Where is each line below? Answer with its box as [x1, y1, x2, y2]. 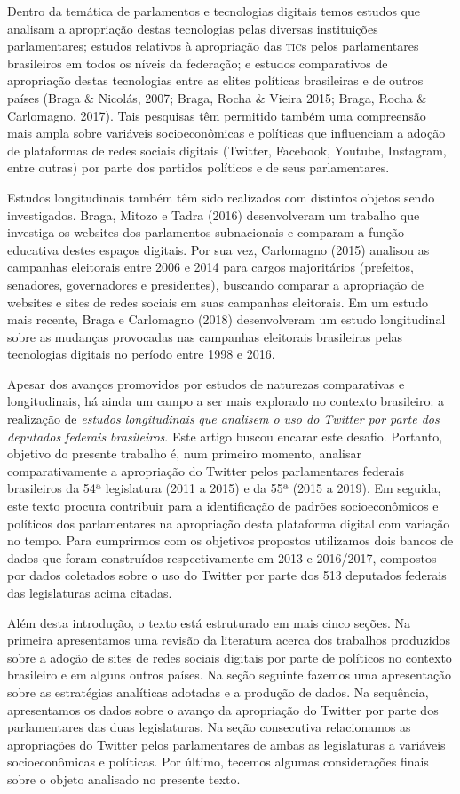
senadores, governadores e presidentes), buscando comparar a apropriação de [7, 274, 424, 293]
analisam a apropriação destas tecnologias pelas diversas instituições [7, 19, 378, 37]
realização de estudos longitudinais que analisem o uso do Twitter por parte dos [7, 409, 440, 428]
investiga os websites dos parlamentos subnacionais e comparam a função [7, 223, 405, 242]
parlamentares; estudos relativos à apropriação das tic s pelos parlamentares [7, 36, 419, 55]
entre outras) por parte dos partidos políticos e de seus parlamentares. [7, 158, 390, 177]
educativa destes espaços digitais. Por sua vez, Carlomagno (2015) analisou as [7, 240, 430, 258]
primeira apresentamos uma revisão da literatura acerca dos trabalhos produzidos [7, 631, 450, 649]
